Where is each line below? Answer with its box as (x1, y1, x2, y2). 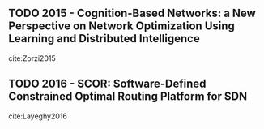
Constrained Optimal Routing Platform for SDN (8, 89, 248, 104)
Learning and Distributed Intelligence (8, 32, 200, 45)
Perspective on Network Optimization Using (8, 19, 235, 33)
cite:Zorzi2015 (8, 53, 56, 63)
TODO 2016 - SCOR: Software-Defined (8, 77, 207, 91)
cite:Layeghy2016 (8, 111, 67, 121)
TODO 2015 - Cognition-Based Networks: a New (8, 6, 257, 20)
